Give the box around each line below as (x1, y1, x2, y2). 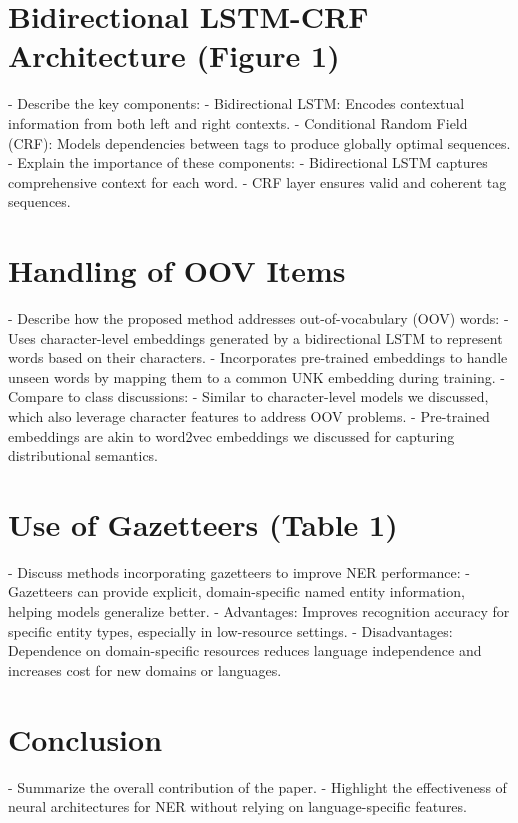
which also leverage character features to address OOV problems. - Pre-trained (8, 405, 490, 426)
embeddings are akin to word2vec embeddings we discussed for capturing (8, 425, 455, 446)
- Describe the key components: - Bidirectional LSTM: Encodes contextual (8, 93, 465, 114)
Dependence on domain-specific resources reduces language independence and (8, 640, 482, 661)
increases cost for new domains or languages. (8, 659, 282, 680)
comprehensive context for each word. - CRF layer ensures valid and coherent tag (8, 171, 507, 192)
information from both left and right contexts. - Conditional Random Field (8, 112, 468, 133)
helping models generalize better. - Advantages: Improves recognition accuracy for (8, 601, 510, 622)
